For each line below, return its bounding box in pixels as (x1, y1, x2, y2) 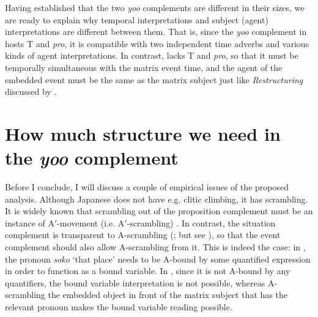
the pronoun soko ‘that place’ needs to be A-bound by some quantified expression (5, 252, 311, 265)
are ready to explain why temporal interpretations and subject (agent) (5, 13, 268, 26)
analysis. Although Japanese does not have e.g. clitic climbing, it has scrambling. (5, 192, 308, 205)
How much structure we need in (5, 121, 281, 146)
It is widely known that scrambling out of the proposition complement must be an (5, 204, 313, 217)
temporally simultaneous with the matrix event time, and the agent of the (5, 61, 283, 73)
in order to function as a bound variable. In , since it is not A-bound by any (5, 264, 290, 277)
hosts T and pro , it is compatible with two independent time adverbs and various (5, 37, 309, 50)
